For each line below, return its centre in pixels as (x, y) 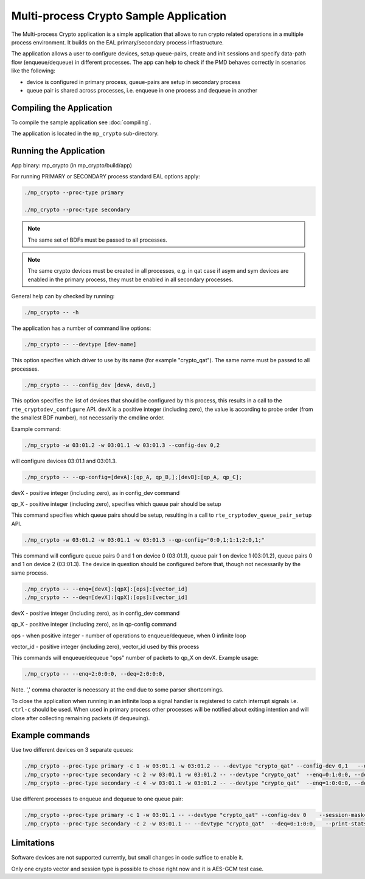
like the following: (33, 71)
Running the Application (58, 151)
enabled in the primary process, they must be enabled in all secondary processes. (130, 279)
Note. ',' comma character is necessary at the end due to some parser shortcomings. (117, 690)
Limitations (33, 843)
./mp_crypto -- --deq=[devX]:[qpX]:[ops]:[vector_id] (106, 597)
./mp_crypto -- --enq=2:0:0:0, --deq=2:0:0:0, (95, 674)
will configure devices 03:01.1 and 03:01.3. (64, 461)
